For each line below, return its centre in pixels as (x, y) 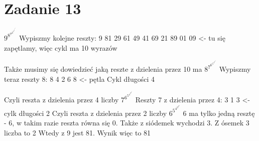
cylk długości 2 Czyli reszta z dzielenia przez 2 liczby (86, 113)
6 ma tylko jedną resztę (219, 113)
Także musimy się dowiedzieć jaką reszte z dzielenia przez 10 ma (103, 69)
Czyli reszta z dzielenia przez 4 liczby (61, 100)
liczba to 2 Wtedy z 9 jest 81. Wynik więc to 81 (78, 133)
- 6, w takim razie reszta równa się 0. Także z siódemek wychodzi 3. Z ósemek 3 (127, 123)
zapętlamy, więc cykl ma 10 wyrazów (61, 47)
